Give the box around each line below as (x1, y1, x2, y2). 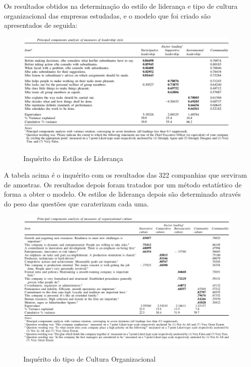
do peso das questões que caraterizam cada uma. (4, 198, 149, 208)
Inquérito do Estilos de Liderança (23, 153, 123, 163)
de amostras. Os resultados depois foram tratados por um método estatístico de (4, 179, 242, 189)
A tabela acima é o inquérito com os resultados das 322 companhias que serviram (4, 170, 247, 180)
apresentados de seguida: (4, 20, 77, 30)
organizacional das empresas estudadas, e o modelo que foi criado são (4, 10, 211, 20)
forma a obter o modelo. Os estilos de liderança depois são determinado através (4, 189, 241, 199)
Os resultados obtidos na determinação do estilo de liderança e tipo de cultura (4, 1, 238, 11)
